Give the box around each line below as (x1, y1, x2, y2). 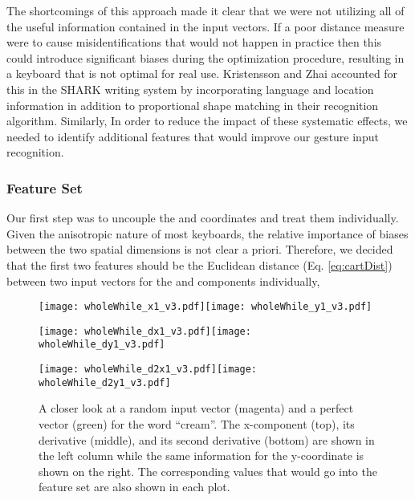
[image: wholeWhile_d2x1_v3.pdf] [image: (39, 364, 258, 376)
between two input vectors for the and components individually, (6, 272, 320, 289)
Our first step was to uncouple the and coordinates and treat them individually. (6, 209, 399, 226)
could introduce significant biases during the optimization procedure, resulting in (6, 49, 405, 66)
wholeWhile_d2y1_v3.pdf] (39, 376, 171, 388)
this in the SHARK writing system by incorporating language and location (6, 80, 374, 97)
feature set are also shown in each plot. (39, 478, 230, 495)
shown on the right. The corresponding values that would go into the (39, 462, 377, 479)
